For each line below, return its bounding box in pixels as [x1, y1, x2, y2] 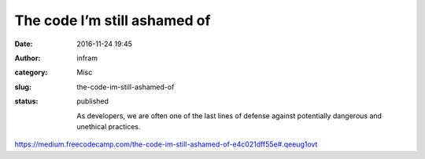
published [76, 96, 109, 106]
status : [14, 96, 39, 106]
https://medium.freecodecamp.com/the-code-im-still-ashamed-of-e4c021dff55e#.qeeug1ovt [14, 139, 318, 149]
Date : [14, 39, 33, 49]
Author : [14, 53, 41, 63]
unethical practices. [76, 121, 141, 131]
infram [76, 53, 98, 63]
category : [14, 67, 48, 78]
